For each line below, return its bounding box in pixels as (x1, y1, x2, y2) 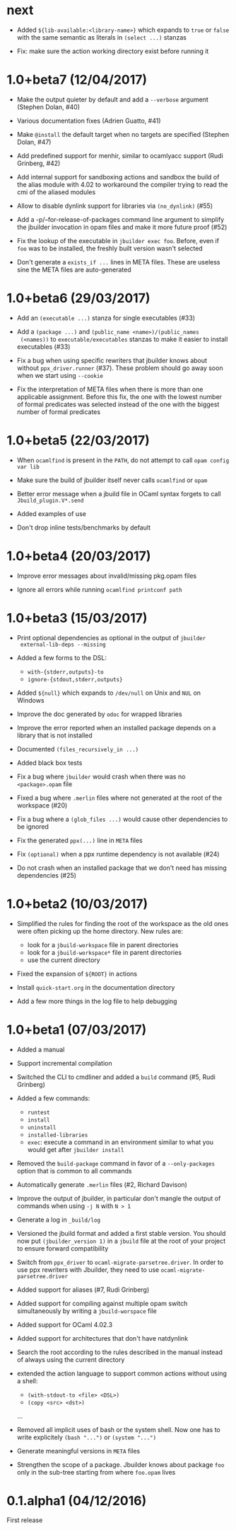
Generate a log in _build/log (16, 1215, 100, 1224)
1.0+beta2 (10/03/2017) (6, 895, 148, 912)
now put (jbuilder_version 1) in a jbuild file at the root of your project (16, 1236, 226, 1245)
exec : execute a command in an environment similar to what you (27, 1137, 213, 1146)
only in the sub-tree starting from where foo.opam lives (16, 1468, 176, 1476)
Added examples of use (16, 509, 86, 518)
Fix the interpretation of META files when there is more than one (16, 385, 203, 393)
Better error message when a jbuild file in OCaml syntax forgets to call (16, 489, 221, 498)
